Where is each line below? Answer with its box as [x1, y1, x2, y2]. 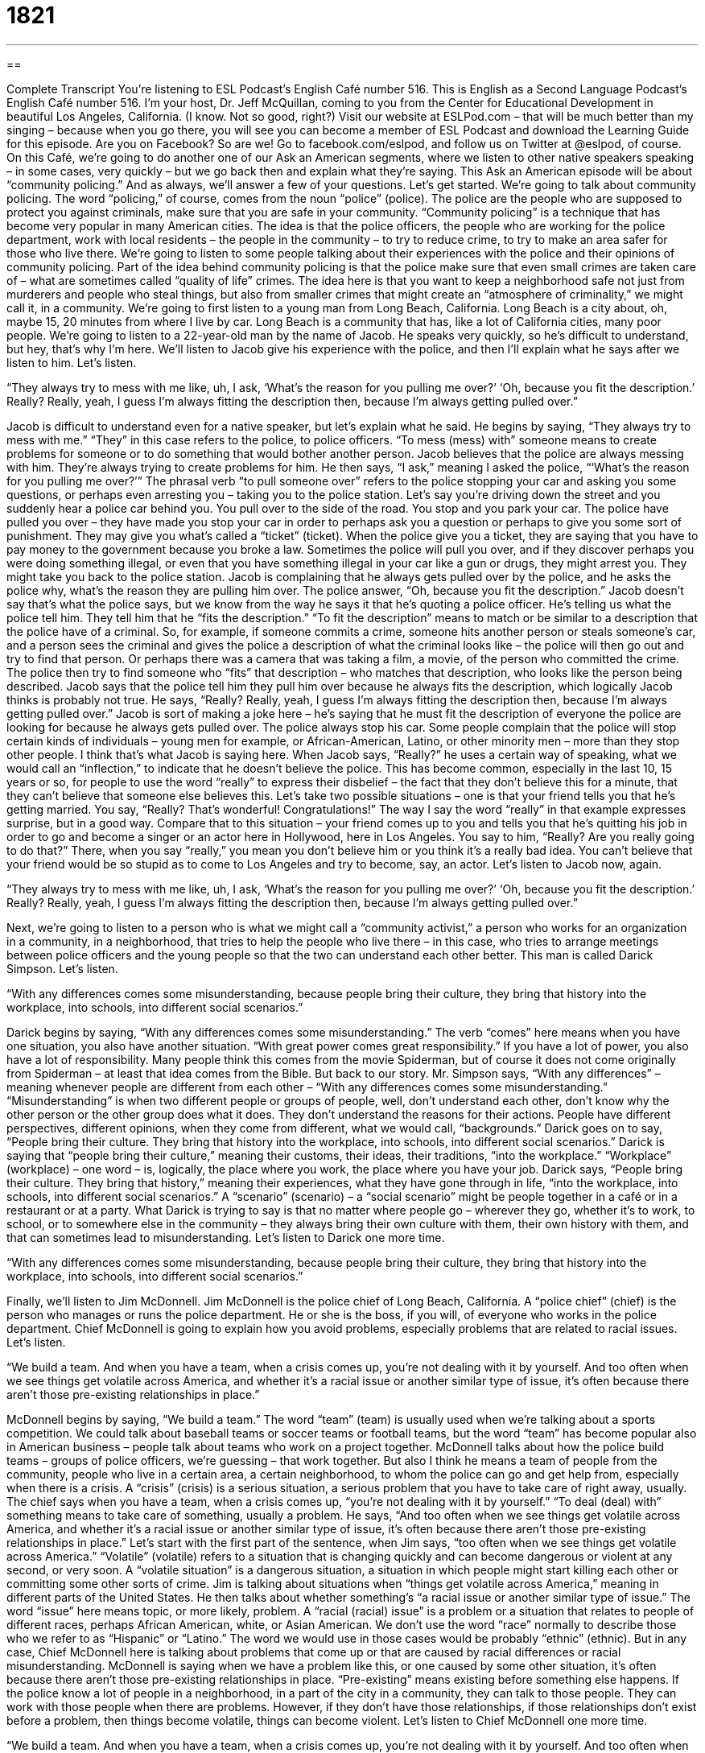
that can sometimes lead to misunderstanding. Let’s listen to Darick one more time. [6, 1230, 445, 1244]
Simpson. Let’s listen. [6, 961, 118, 975]
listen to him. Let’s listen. [6, 355, 137, 369]
